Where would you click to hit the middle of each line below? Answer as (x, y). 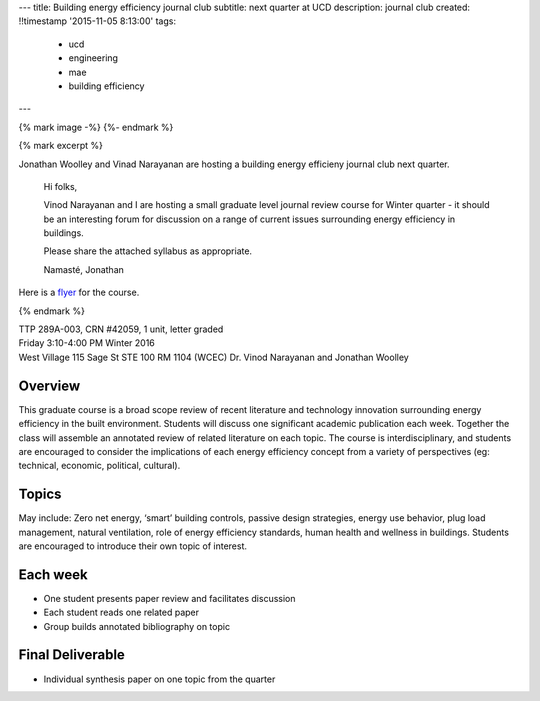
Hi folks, (60, 186)
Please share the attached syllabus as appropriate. (148, 251)
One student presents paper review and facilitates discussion (169, 598)
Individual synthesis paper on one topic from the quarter (159, 679)
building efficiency (106, 86)
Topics (40, 494)
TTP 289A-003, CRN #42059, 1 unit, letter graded (121, 329)
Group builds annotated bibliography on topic (136, 626)
